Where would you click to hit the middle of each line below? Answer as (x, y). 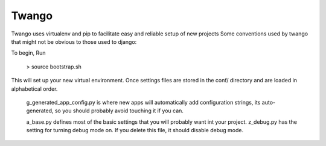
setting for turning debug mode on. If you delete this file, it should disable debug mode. (135, 130)
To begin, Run (28, 53)
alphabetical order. (34, 89)
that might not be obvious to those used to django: (74, 41)
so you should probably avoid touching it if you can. (119, 111)
